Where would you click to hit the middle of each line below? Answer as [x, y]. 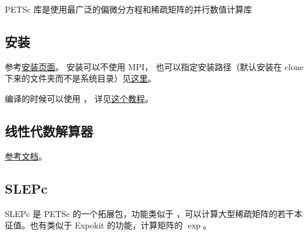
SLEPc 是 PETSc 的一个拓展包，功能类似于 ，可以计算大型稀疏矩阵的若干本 [154, 213]
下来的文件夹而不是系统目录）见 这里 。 [80, 78]
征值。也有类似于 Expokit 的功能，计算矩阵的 [94, 225]
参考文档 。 [26, 156]
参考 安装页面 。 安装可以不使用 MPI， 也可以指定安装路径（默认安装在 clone [154, 66]
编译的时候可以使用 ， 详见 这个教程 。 [79, 98]
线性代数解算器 [49, 130]
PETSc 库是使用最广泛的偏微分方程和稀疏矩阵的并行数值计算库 [128, 9]
